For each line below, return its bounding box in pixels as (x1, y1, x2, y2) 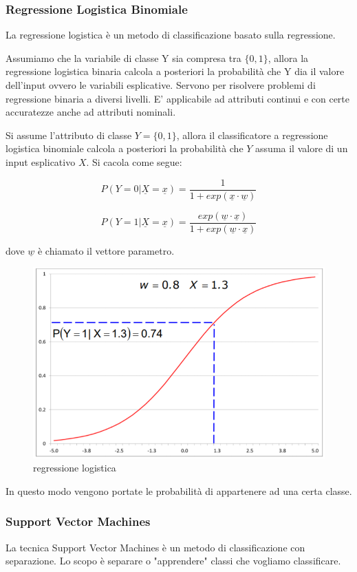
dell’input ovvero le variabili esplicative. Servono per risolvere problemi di (6, 78, 316, 92)
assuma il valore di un (255, 141, 348, 156)
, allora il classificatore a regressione (176, 127, 328, 142)
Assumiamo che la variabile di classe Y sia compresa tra (6, 50, 241, 65)
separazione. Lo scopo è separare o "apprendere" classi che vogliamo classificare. (6, 553, 341, 568)
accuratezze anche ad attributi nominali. (6, 105, 176, 119)
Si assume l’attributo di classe (6, 127, 132, 142)
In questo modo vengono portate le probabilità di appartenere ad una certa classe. (6, 483, 352, 498)
